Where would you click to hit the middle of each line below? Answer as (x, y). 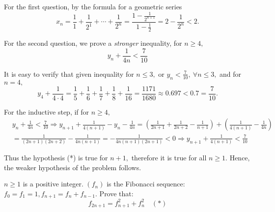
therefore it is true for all (169, 158)
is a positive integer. (53, 184)
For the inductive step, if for (47, 111)
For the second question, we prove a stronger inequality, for (93, 43)
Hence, (240, 158)
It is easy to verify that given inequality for (69, 74)
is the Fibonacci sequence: (146, 184)
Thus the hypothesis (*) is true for (56, 158)
